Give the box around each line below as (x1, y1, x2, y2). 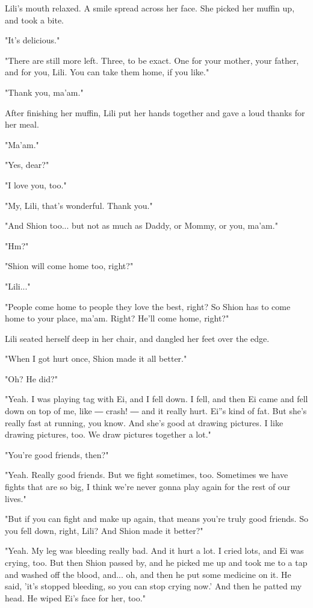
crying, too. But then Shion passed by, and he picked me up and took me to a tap (5, 556, 308, 568)
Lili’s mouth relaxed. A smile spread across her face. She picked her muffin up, (5, 2, 295, 14)
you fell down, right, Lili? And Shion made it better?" (5, 524, 203, 536)
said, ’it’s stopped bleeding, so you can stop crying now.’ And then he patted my (5, 580, 302, 592)
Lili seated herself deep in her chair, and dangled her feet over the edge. (5, 332, 270, 344)
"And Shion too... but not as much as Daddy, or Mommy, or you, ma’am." (5, 219, 278, 232)
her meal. (5, 118, 39, 131)
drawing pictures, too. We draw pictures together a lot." (5, 428, 211, 441)
